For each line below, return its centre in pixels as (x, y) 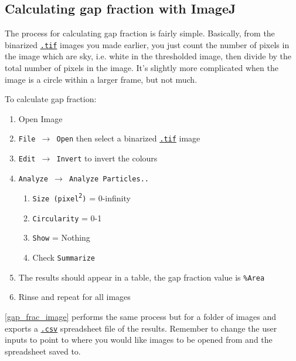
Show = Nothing (61, 237)
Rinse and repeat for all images (74, 297)
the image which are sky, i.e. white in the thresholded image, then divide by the (148, 56)
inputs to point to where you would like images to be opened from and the (139, 340)
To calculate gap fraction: (51, 99)
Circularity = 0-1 (67, 217)
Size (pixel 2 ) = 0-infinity (81, 198)
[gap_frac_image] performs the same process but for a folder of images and (140, 316)
